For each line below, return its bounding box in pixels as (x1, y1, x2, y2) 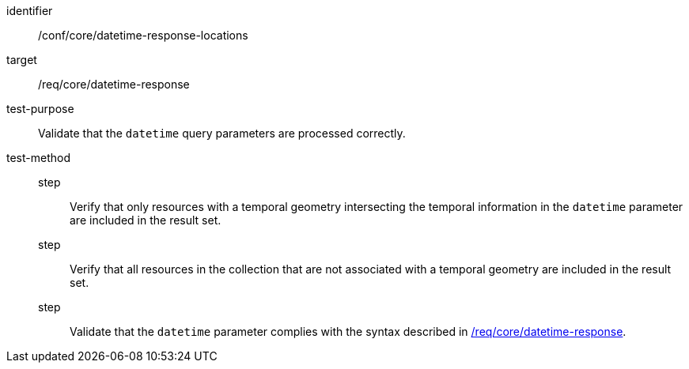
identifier (6, 4, 53, 17)
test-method (6, 151, 70, 164)
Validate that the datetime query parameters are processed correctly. (38, 126, 406, 140)
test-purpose (6, 102, 74, 115)
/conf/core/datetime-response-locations (38, 28, 248, 42)
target (6, 53, 37, 66)
